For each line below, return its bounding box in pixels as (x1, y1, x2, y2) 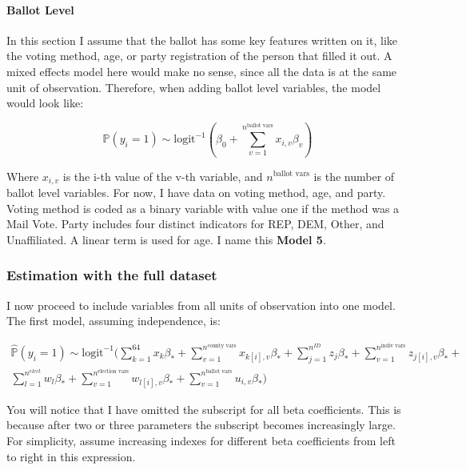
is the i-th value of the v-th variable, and (62, 167, 263, 184)
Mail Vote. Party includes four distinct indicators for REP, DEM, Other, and (6, 215, 384, 232)
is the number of (313, 167, 395, 184)
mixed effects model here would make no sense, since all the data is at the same (6, 62, 397, 79)
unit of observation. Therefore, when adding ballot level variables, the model (6, 78, 381, 95)
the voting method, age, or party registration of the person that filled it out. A (6, 47, 392, 64)
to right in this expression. (6, 448, 136, 464)
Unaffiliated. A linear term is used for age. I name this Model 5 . (6, 231, 326, 247)
